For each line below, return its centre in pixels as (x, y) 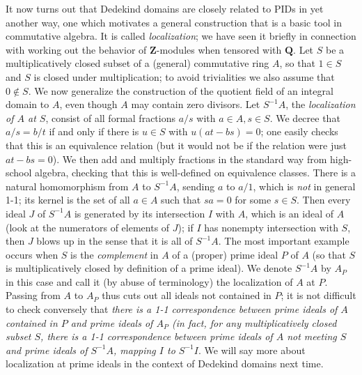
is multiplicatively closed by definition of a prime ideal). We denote (149, 268)
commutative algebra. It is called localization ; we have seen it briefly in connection (181, 36)
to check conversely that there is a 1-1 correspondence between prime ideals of (172, 309)
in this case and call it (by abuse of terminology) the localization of (149, 281)
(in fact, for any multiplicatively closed (254, 322)
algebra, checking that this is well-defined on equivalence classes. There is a (195, 173)
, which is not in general (304, 186)
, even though (88, 104)
